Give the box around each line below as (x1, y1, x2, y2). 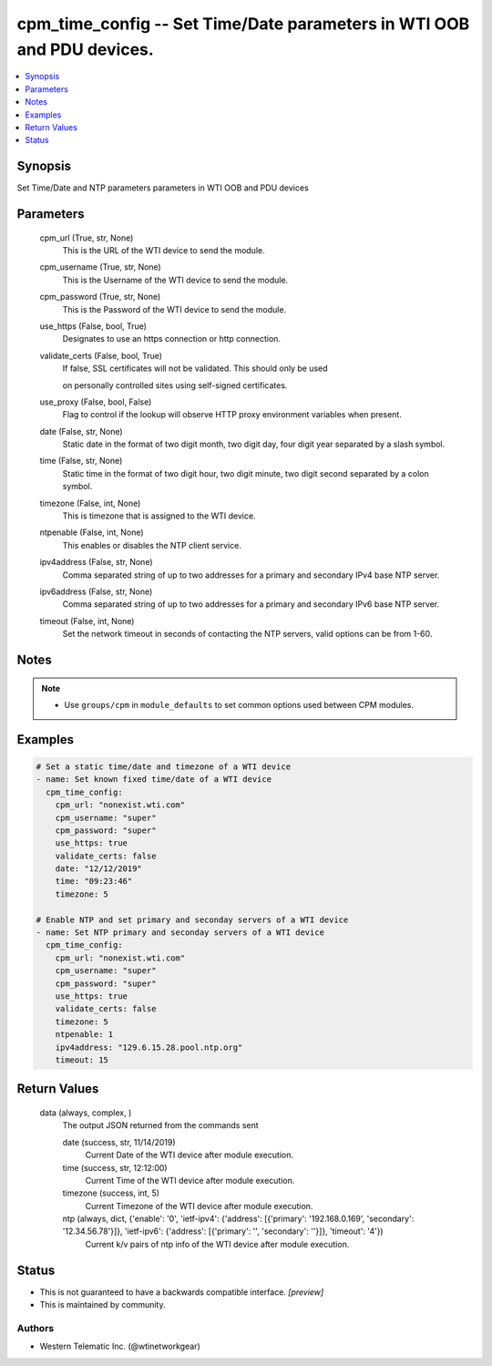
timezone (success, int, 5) (62, 1187, 159, 1198)
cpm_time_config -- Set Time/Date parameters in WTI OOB (16, 14, 470, 34)
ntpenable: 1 (55, 1030, 114, 1040)
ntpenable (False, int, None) (39, 527, 145, 538)
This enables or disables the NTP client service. (62, 539, 241, 550)
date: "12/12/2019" (55, 864, 143, 874)
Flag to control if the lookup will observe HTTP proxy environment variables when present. (62, 409, 403, 420)
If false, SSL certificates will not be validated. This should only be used (62, 363, 328, 374)
